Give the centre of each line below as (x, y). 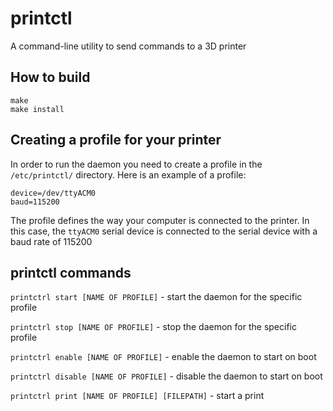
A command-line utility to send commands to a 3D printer (128, 46)
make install (37, 109)
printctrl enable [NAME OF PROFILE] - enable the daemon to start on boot (163, 357)
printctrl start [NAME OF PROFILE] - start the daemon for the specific (156, 297)
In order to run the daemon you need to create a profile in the (136, 164)
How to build (50, 77)
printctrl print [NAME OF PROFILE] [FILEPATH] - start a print (137, 396)
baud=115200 (35, 202)
